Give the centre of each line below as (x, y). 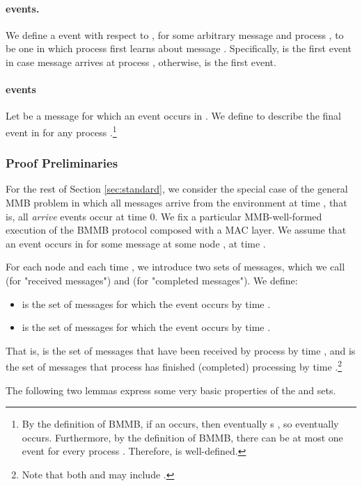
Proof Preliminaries (62, 163)
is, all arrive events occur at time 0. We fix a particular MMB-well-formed (164, 216)
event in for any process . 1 (61, 131)
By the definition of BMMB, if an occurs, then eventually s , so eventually (180, 424)
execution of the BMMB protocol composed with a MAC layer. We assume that (176, 230)
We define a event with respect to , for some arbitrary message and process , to (175, 34)
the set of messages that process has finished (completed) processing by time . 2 (174, 366)
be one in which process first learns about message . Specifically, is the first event (179, 48)
